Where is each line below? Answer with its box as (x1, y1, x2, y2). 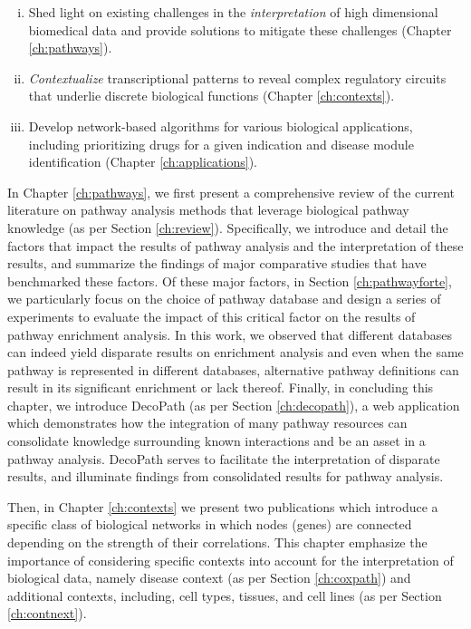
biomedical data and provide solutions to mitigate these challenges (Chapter (28, 20, 452, 39)
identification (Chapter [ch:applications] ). (28, 152, 257, 171)
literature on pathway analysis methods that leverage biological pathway (7, 200, 409, 219)
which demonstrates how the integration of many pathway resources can (7, 413, 408, 432)
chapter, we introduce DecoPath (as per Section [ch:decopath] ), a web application (7, 395, 460, 414)
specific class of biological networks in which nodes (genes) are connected (7, 515, 412, 534)
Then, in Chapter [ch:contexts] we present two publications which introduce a (7, 497, 438, 516)
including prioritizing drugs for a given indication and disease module (28, 134, 414, 153)
